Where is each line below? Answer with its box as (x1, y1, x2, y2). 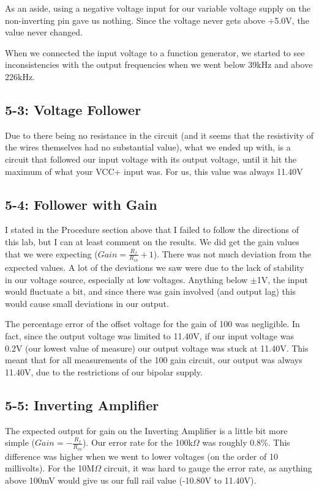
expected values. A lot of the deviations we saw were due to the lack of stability (5, 261, 304, 273)
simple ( (5, 436, 36, 449)
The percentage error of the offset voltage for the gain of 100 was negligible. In (5, 317, 300, 330)
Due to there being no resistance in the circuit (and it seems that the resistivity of (5, 128, 313, 141)
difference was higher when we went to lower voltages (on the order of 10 (5, 449, 278, 462)
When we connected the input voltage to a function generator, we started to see (5, 46, 305, 59)
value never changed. (5, 26, 83, 39)
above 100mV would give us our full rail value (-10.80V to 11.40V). (5, 473, 257, 486)
